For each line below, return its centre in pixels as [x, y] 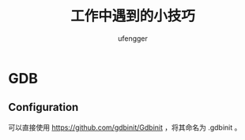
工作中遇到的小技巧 [132, 16]
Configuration [43, 107]
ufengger [133, 38]
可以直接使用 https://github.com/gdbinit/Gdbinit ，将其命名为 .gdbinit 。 [125, 127]
